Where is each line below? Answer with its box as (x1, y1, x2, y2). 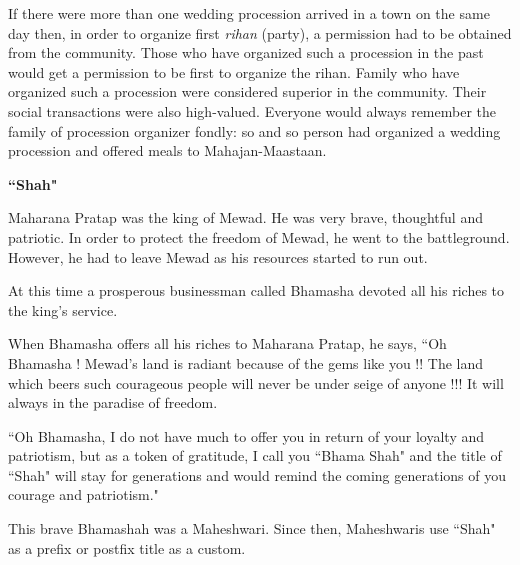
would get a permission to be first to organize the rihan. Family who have (8, 61, 460, 82)
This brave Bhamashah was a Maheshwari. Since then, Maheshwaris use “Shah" (8, 518, 496, 539)
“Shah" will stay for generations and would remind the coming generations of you (8, 464, 506, 485)
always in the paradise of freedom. (8, 392, 218, 413)
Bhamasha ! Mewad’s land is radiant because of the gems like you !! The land (8, 352, 484, 373)
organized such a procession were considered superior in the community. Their (8, 81, 487, 102)
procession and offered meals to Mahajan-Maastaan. (8, 140, 327, 161)
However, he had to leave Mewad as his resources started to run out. (8, 246, 428, 267)
